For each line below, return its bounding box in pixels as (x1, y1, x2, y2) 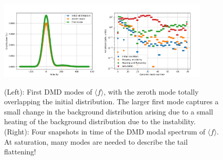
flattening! (4, 146, 36, 157)
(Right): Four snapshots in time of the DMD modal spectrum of (4, 126, 206, 137)
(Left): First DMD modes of (4, 86, 92, 97)
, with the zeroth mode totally (104, 86, 199, 97)
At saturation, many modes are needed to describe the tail (4, 136, 188, 147)
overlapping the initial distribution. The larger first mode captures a (4, 96, 219, 107)
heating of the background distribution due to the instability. (4, 116, 196, 127)
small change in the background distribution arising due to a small (4, 106, 213, 117)
